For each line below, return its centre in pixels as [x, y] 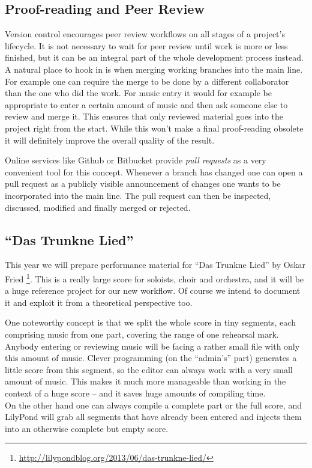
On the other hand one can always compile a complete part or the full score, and [153, 405]
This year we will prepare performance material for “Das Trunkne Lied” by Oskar [155, 265]
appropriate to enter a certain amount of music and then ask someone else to [146, 104]
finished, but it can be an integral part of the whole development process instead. [154, 57]
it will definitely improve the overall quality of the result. [110, 140]
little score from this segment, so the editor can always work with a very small [149, 369]
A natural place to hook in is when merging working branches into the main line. [154, 69]
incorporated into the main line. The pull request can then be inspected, [138, 195]
